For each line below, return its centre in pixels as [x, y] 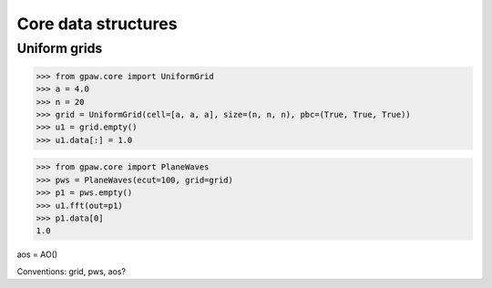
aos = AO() [37, 254]
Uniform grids [60, 48]
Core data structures [97, 24]
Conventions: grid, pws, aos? [72, 271]
